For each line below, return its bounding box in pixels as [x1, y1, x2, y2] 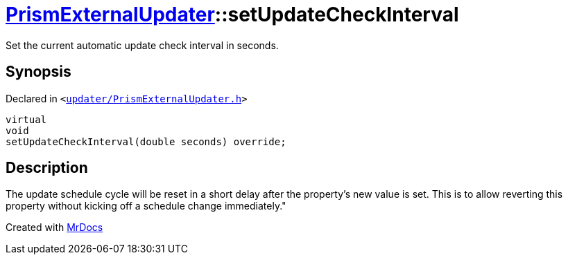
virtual [6, 113, 47, 125]
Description [6, 159, 88, 177]
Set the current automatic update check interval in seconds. [6, 39, 279, 51]
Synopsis [6, 63, 71, 81]
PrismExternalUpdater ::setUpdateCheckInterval [6, 3, 459, 26]
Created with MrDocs [6, 221, 103, 234]
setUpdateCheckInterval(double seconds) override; [6, 136, 286, 147]
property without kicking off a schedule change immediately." [6, 200, 286, 212]
